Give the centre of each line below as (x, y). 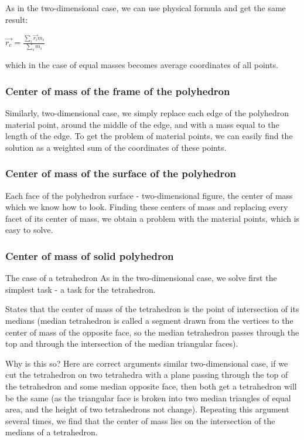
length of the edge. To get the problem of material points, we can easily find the (149, 136)
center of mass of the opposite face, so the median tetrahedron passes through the (152, 332)
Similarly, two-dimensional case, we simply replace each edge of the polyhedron (147, 113)
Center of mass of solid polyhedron (90, 255)
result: (17, 19)
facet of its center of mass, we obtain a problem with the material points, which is (153, 218)
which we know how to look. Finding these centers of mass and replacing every (147, 207)
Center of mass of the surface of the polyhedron (121, 173)
